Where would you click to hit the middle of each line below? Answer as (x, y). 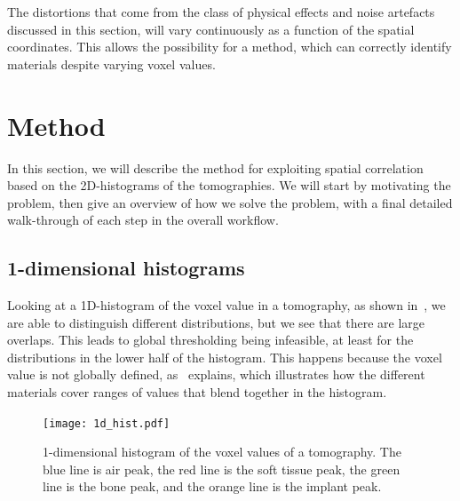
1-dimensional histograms (126, 268)
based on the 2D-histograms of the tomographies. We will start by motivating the (229, 185)
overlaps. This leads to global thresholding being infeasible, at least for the (210, 340)
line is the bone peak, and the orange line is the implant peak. (212, 486)
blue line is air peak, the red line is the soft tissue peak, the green (222, 469)
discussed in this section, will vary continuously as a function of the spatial (211, 29)
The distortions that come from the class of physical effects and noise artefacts (221, 12)
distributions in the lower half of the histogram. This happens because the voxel (225, 357)
